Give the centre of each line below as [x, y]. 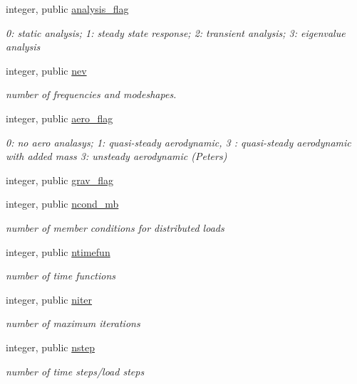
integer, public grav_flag [59, 180]
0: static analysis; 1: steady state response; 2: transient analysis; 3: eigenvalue [176, 32]
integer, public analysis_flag [67, 9]
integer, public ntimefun [58, 251]
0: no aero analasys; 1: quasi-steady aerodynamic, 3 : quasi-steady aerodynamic [178, 142]
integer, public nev [46, 70]
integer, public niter [49, 299]
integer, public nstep [50, 347]
